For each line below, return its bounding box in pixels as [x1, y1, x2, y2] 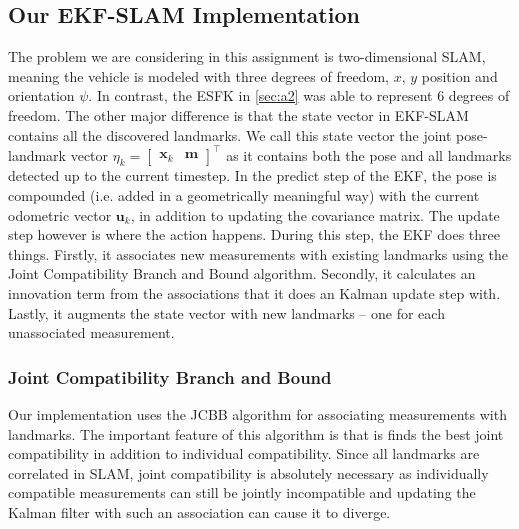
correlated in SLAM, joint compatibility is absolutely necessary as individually [8, 462, 489, 483]
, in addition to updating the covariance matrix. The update [130, 204, 500, 225]
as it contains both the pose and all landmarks [226, 144, 512, 165]
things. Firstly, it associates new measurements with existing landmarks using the [8, 243, 509, 264]
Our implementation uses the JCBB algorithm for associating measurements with [8, 404, 507, 425]
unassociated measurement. [8, 322, 175, 343]
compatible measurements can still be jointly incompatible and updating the [8, 482, 476, 503]
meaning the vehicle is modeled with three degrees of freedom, [8, 65, 389, 86]
